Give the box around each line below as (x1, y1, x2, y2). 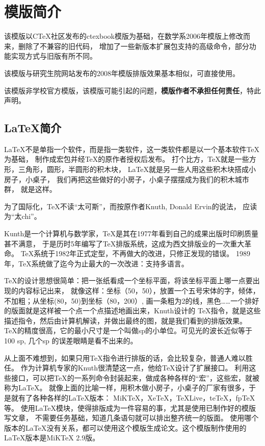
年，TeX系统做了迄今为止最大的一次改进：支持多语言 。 (4, 258, 189, 268)
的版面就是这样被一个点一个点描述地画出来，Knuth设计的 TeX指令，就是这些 (4, 305, 261, 316)
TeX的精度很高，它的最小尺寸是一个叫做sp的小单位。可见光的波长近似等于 (4, 325, 252, 336)
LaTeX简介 (4, 120, 62, 136)
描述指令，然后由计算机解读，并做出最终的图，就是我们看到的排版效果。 (4, 315, 247, 326)
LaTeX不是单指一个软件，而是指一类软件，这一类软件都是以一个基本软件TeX (4, 143, 260, 154)
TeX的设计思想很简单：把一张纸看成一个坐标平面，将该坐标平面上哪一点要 (4, 275, 253, 286)
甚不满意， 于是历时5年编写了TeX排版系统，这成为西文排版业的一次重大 (4, 238, 245, 249)
